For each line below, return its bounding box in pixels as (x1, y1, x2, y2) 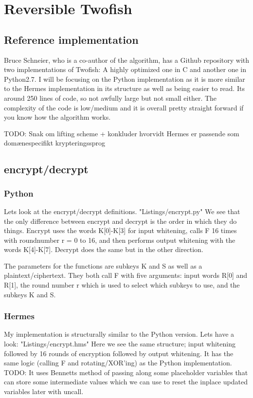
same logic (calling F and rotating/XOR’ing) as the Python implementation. (4, 358, 232, 368)
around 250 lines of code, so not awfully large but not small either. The (4, 92, 217, 103)
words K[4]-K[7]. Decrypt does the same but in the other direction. (4, 244, 203, 254)
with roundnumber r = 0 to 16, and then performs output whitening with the (4, 235, 235, 245)
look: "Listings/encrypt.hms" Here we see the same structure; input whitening (4, 339, 235, 349)
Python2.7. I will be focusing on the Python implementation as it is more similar (4, 73, 245, 84)
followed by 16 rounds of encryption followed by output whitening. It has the (4, 348, 234, 358)
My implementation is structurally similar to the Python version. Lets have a (4, 329, 235, 339)
